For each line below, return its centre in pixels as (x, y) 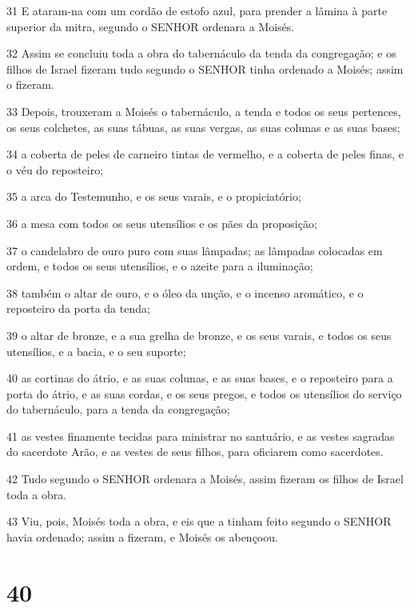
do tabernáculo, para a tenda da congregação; (118, 409)
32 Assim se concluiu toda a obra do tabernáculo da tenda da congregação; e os (201, 53)
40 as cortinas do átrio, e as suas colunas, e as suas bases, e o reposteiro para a (200, 378)
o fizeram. (30, 84)
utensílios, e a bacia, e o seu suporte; (96, 351)
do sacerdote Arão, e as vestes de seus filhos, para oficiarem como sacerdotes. (195, 452)
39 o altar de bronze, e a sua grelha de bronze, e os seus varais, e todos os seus (199, 335)
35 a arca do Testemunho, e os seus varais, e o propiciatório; (154, 196)
